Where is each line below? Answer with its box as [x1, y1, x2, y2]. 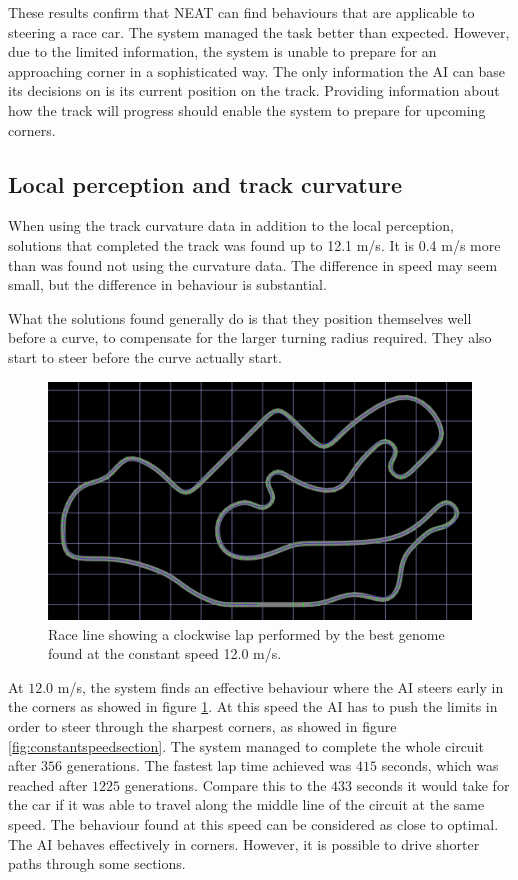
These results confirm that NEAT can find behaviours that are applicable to [8, 2, 475, 22]
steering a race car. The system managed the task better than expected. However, [8, 21, 510, 42]
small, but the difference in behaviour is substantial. [8, 274, 327, 295]
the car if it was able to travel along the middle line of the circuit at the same [8, 794, 485, 815]
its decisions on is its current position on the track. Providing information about [8, 80, 500, 101]
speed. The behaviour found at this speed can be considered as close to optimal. [8, 813, 499, 834]
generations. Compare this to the [124, 774, 327, 795]
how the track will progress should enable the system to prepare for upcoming [8, 99, 486, 120]
